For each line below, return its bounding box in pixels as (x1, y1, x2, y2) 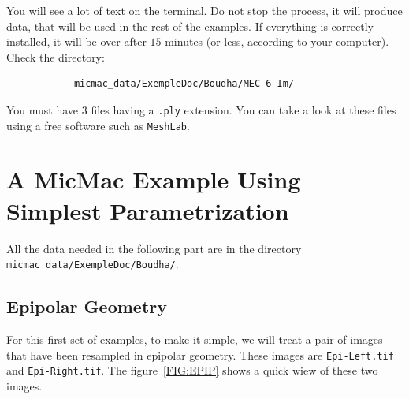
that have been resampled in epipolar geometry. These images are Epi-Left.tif (6, 346, 394, 363)
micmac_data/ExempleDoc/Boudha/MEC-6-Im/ (73, 78, 295, 90)
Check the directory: (6, 48, 105, 65)
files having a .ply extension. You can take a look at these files (91, 101, 396, 117)
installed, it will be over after (6, 33, 147, 50)
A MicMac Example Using (6, 163, 301, 196)
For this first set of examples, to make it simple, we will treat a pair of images (6, 331, 383, 348)
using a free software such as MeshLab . (6, 117, 190, 133)
